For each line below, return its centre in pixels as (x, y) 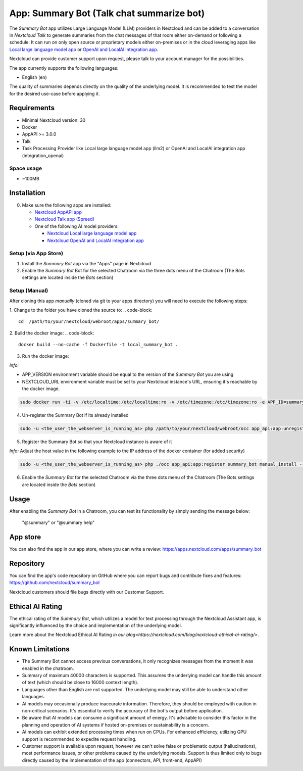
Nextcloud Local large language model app (92, 233)
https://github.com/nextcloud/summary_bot (55, 583)
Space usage (26, 168)
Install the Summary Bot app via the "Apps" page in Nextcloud (87, 263)
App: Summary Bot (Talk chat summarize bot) (107, 13)
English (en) (35, 77)
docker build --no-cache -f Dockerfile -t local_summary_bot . (98, 345)
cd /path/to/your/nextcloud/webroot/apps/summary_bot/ (89, 322)
